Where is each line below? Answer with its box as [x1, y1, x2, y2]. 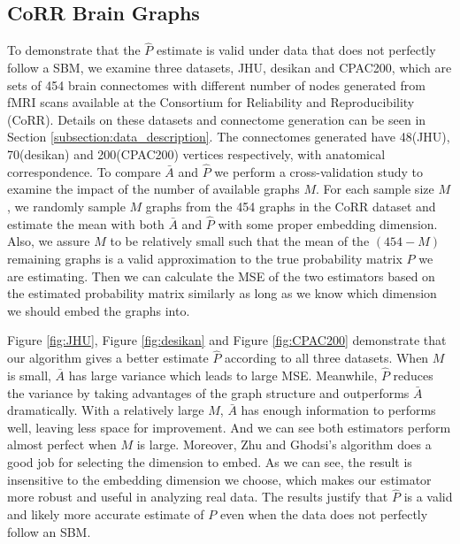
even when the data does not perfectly [219, 504, 428, 523]
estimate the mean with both [7, 214, 165, 233]
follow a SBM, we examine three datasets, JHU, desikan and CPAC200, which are [7, 58, 452, 77]
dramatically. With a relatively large [7, 401, 204, 419]
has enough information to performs [241, 401, 436, 419]
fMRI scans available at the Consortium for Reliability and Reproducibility [7, 93, 415, 111]
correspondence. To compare [7, 162, 161, 180]
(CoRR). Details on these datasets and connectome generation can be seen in [7, 110, 426, 128]
